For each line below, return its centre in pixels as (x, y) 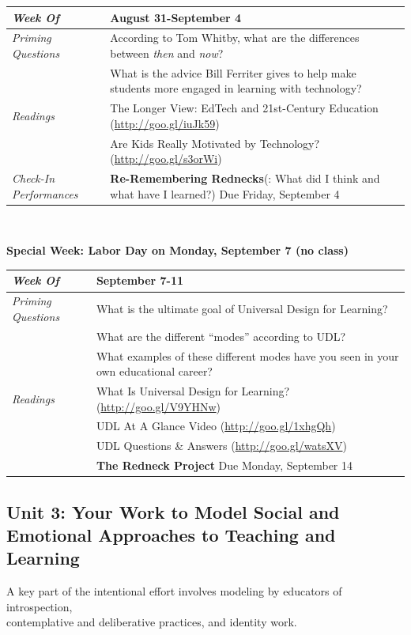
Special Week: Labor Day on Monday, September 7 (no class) (177, 250)
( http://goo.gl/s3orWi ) (166, 159)
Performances (45, 193)
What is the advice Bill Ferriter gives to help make (233, 72)
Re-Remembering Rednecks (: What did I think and (245, 178)
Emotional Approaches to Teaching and (171, 535)
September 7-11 (140, 280)
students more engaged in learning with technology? (236, 88)
